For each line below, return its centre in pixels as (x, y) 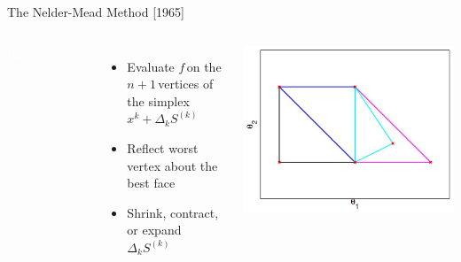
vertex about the (172, 165)
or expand (154, 230)
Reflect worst (163, 147)
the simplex (158, 100)
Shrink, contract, (173, 212)
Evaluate (151, 66)
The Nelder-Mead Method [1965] (96, 12)
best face (151, 183)
